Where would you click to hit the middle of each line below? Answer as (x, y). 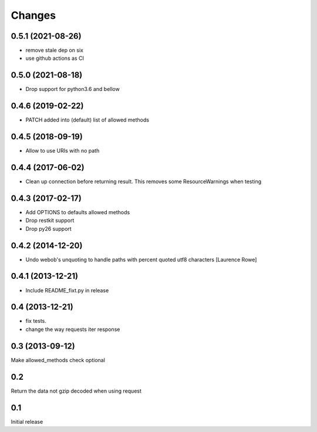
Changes (33, 15)
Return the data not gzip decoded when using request (76, 391)
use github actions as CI (55, 58)
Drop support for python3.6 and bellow (72, 89)
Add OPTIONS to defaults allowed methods (78, 212)
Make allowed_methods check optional (58, 360)
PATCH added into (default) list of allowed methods (87, 120)
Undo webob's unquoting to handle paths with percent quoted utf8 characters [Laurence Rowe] (141, 259)
